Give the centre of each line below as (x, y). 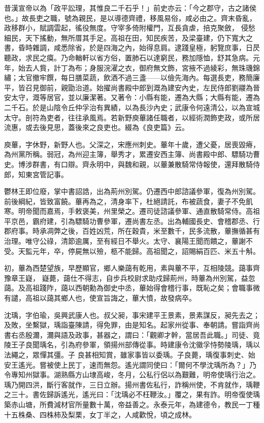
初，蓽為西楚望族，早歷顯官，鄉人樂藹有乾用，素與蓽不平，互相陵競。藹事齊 (132, 268)
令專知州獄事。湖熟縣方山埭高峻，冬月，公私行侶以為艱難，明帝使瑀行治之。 (132, 375)
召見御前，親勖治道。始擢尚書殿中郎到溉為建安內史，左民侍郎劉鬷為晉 (142, 87)
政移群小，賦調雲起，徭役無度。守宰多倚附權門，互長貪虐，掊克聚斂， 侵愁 (130, 28)
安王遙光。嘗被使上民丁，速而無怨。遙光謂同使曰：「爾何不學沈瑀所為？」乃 (130, 364)
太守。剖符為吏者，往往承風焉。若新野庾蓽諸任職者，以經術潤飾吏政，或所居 (132, 117)
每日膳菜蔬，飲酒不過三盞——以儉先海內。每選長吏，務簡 (157, 77)
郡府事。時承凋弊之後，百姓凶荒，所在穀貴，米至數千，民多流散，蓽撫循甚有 (132, 231)
